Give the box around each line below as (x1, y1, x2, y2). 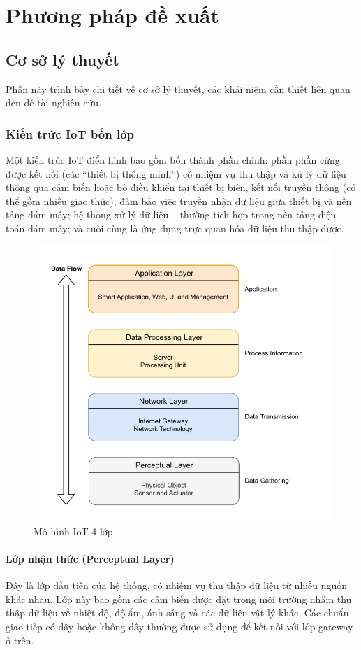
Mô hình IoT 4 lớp (34, 523, 113, 538)
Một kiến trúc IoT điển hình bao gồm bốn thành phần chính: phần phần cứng (6, 152, 340, 167)
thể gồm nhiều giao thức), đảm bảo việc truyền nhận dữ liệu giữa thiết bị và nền (6, 193, 352, 208)
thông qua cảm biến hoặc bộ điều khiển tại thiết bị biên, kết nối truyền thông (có (6, 180, 356, 195)
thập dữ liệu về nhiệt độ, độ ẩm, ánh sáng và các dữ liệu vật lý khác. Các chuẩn (6, 605, 349, 620)
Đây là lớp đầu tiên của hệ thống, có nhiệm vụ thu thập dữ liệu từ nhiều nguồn (6, 578, 348, 593)
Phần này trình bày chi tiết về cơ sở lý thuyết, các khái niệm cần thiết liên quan (6, 81, 351, 96)
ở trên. (6, 633, 34, 647)
